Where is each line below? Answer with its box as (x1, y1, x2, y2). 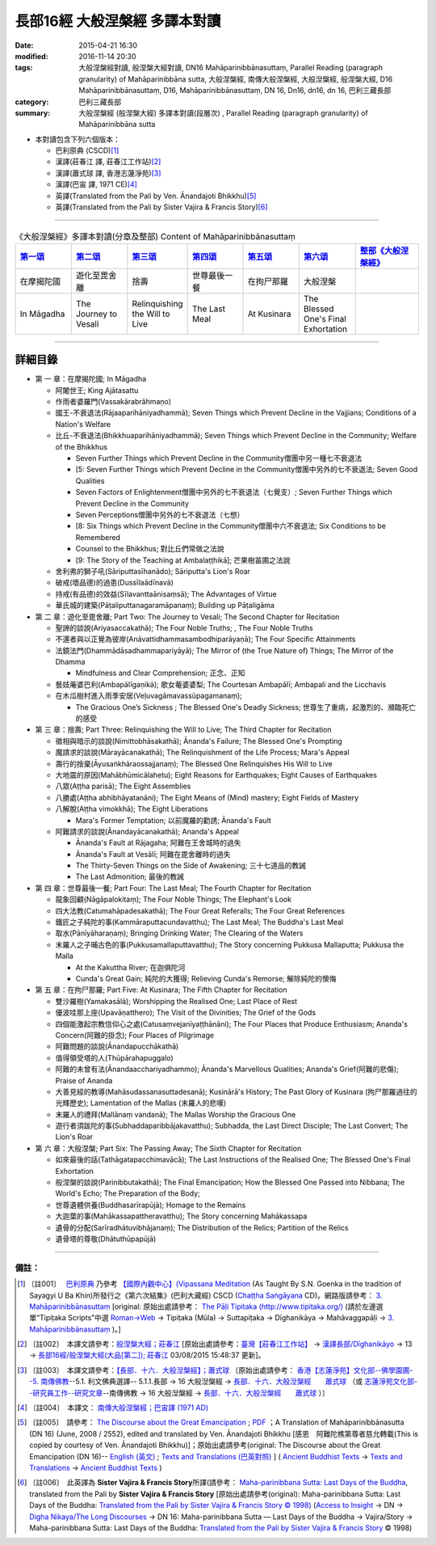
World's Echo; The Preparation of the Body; (55, 1188, 201, 1198)
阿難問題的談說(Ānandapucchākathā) (55, 1041, 179, 1051)
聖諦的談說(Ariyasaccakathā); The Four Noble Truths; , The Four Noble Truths (55, 623, 314, 632)
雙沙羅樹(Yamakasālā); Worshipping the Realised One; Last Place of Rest (55, 996, 298, 1006)
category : (15, 97, 49, 107)
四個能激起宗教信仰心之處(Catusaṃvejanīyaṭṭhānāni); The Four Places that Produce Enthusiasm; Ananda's (55, 1019, 408, 1028)
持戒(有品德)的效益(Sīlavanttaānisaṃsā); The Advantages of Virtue (55, 589, 278, 598)
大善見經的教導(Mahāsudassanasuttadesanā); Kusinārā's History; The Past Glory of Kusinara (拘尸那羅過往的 (55, 1087, 417, 1096)
